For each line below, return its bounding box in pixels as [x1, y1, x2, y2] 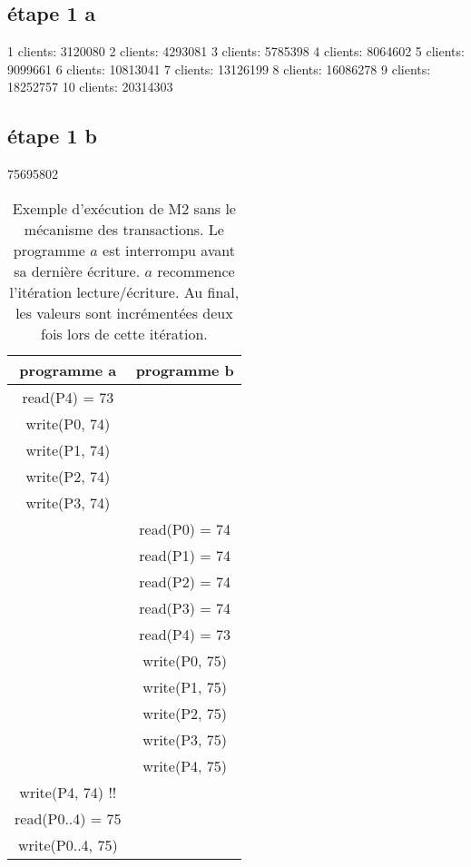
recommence [157, 260, 235, 281]
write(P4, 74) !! [19, 781, 117, 803]
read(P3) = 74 [139, 596, 231, 618]
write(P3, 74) [25, 491, 111, 513]
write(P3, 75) [142, 728, 228, 750]
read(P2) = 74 [139, 570, 231, 592]
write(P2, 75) [142, 702, 228, 724]
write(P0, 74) [25, 412, 111, 434]
